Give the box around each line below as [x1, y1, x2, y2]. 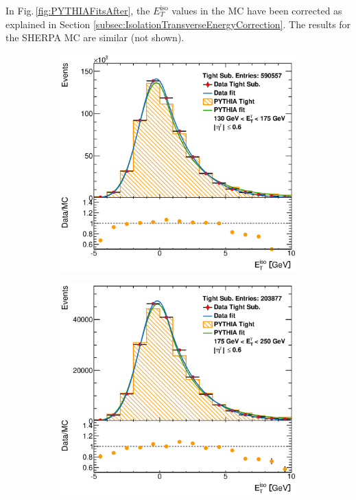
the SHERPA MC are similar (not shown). [5, 30, 185, 45]
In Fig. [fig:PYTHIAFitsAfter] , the [5, 3, 150, 17]
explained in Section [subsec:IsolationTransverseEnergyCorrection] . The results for [5, 16, 351, 31]
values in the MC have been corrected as [171, 3, 342, 17]
